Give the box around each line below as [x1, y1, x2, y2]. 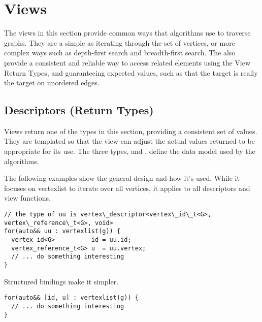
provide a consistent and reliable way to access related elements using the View [4, 57, 251, 68]
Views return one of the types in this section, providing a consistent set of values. [4, 125, 257, 136]
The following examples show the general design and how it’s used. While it [4, 173, 240, 183]
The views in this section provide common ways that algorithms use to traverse [4, 27, 251, 38]
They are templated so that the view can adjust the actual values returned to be [4, 136, 255, 146]
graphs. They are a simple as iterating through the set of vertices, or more [4, 37, 235, 48]
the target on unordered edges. [4, 77, 100, 88]
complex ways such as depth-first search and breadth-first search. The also [4, 47, 236, 58]
